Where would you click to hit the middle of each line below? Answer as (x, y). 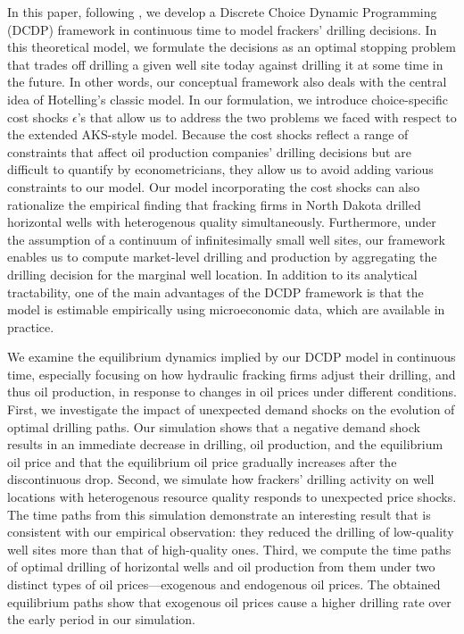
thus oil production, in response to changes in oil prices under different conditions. (232, 392)
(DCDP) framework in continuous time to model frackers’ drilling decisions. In (222, 29)
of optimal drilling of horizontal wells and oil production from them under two (221, 567)
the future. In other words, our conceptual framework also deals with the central (227, 82)
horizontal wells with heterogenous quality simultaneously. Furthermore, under (222, 222)
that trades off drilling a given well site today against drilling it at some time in (225, 64)
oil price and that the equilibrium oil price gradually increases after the (202, 461)
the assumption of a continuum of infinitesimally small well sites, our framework (226, 239)
